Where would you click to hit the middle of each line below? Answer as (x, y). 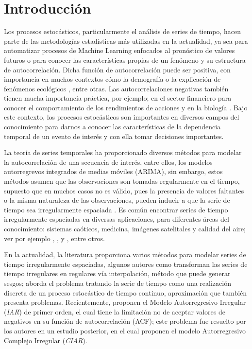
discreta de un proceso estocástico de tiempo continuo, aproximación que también (126, 292)
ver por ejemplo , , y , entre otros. (54, 238)
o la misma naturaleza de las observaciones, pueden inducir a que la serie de (117, 200)
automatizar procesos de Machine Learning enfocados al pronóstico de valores (119, 50)
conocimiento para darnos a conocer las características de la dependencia (112, 127)
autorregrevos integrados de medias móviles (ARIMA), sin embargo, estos (113, 171)
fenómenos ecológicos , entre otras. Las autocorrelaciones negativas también (116, 88)
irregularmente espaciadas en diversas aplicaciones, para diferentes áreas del (117, 219)
